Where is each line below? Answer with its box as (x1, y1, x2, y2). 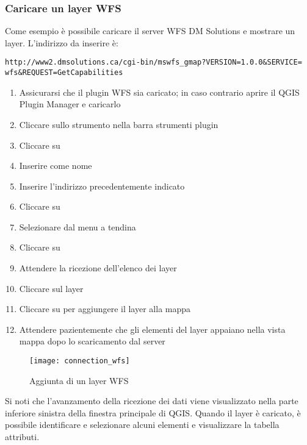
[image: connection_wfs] (29, 357, 130, 366)
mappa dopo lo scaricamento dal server (19, 335, 165, 347)
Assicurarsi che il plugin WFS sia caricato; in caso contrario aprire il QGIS (19, 85, 300, 98)
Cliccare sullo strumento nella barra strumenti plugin (19, 118, 219, 130)
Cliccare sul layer (19, 282, 84, 294)
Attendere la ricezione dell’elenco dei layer (19, 262, 177, 274)
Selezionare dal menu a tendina (19, 220, 136, 233)
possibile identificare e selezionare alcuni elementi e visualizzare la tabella (5, 418, 280, 431)
